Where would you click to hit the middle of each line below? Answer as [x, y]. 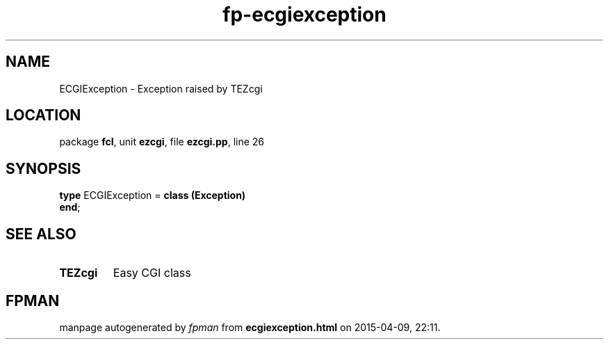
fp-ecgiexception [304, 15]
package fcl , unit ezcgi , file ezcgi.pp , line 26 [162, 142]
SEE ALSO [41, 234]
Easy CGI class [152, 273]
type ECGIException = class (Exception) [153, 195]
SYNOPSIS [43, 168]
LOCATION [43, 115]
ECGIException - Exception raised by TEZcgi [161, 88]
